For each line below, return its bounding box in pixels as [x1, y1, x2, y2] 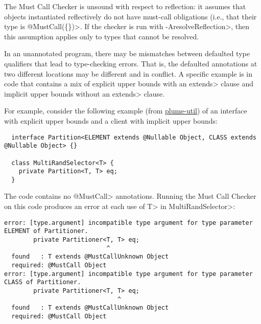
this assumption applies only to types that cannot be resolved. [4, 31, 199, 41]
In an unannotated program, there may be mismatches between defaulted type [4, 48, 250, 59]
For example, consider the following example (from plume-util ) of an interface [4, 105, 247, 116]
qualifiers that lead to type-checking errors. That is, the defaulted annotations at [4, 58, 257, 68]
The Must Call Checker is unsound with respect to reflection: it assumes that [4, 1, 246, 11]
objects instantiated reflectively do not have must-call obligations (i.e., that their [4, 11, 257, 21]
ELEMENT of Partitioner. [4, 227, 88, 235]
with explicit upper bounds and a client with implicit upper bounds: [4, 115, 218, 126]
